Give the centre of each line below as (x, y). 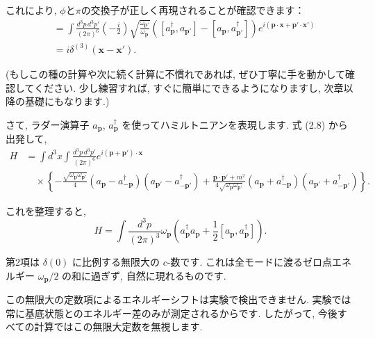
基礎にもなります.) (67, 101)
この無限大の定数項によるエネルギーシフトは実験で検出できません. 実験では (178, 299)
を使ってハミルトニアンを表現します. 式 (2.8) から (235, 124)
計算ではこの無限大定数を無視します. (118, 327)
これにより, (31, 10)
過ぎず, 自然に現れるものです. (159, 275)
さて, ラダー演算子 (48, 124)
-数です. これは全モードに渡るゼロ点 (249, 262)
